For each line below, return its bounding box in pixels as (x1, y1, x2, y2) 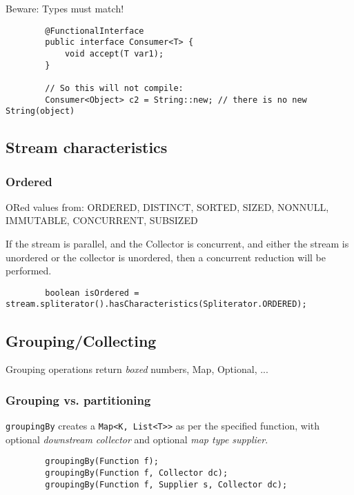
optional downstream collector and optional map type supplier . (6, 432, 268, 446)
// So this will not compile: (45, 83, 184, 93)
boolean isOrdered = (45, 287, 139, 298)
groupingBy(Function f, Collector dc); (45, 468, 228, 478)
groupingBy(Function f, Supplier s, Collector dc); (45, 479, 288, 489)
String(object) (6, 106, 75, 117)
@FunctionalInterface (45, 26, 144, 36)
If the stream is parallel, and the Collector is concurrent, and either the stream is (6, 236, 349, 251)
